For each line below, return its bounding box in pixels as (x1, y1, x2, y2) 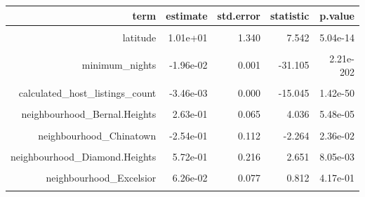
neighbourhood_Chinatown (38, 128, 157, 142)
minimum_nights (81, 57, 157, 72)
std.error (217, 8, 260, 22)
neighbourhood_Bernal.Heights (21, 107, 157, 121)
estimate (166, 8, 208, 22)
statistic (270, 8, 310, 22)
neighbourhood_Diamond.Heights (11, 149, 157, 163)
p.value (319, 8, 354, 22)
